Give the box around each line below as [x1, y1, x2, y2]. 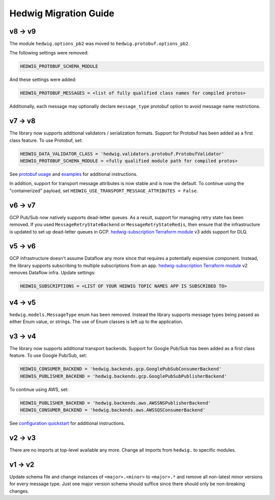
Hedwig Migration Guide [9, 8, 115, 19]
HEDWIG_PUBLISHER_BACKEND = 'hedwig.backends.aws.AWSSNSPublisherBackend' [20, 400, 211, 406]
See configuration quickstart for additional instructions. [9, 420, 125, 427]
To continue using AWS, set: [9, 386, 69, 392]
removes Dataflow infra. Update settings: [9, 270, 96, 276]
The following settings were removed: [9, 50, 89, 56]
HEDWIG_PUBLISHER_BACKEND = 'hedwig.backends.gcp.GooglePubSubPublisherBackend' [20, 373, 227, 379]
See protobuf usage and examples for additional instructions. [9, 171, 137, 177]
